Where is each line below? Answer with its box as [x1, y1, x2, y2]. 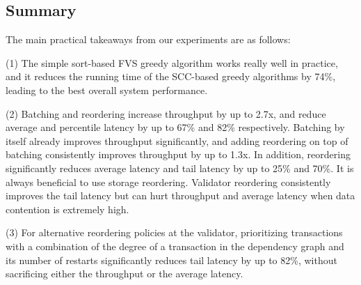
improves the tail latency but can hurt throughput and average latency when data [6, 188, 355, 203]
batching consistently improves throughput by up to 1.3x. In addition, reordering [6, 147, 351, 162]
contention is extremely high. [6, 201, 129, 216]
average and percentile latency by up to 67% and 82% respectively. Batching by [6, 120, 345, 134]
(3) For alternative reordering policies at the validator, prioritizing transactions [6, 225, 343, 240]
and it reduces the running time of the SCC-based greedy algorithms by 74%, [6, 69, 336, 84]
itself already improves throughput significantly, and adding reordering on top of [6, 133, 348, 148]
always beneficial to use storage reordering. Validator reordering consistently [6, 174, 331, 189]
